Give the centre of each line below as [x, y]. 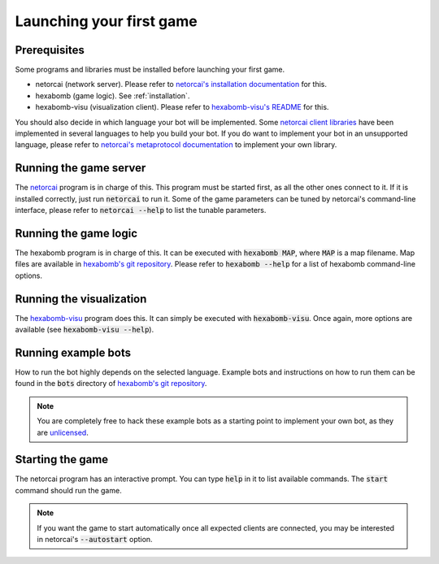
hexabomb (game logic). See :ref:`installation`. [113, 95]
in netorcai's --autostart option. [95, 540]
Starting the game [62, 460]
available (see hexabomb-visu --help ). [85, 330]
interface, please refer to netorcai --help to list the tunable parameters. [141, 210]
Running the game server [80, 168]
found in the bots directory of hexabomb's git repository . [111, 384]
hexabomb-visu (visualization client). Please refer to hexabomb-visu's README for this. [182, 107]
